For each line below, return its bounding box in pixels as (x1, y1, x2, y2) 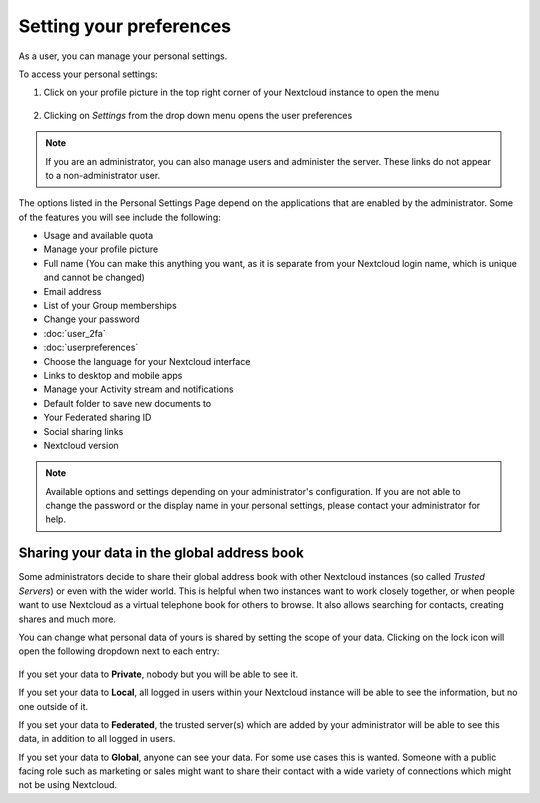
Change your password (43, 313, 140, 325)
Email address (43, 285, 102, 297)
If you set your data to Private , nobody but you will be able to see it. (18, 668, 299, 680)
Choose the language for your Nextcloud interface (43, 355, 251, 367)
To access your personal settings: (18, 68, 159, 80)
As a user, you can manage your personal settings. (18, 50, 228, 62)
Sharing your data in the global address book (18, 545, 304, 562)
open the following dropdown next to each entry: (18, 645, 220, 657)
